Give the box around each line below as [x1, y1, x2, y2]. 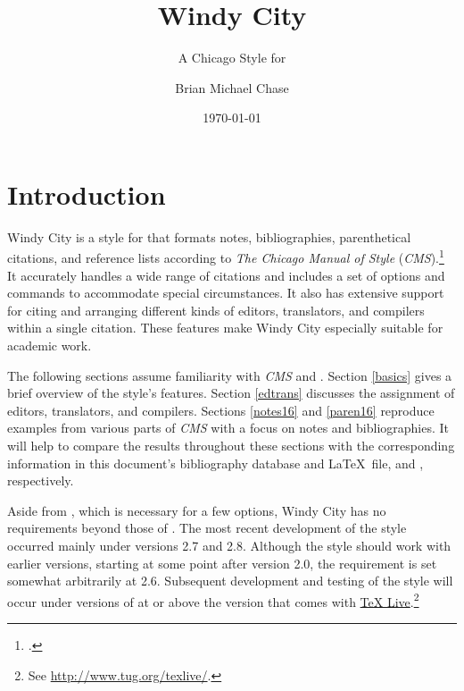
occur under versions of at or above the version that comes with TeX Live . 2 [7, 589, 419, 611]
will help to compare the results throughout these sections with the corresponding [7, 436, 455, 455]
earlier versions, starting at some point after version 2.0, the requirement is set [7, 553, 437, 572]
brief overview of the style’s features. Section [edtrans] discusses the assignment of [7, 383, 455, 402]
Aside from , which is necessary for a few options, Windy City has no [7, 501, 386, 519]
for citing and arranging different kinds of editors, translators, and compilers [7, 300, 425, 319]
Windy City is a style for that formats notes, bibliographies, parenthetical [7, 227, 411, 246]
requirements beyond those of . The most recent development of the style [7, 518, 407, 537]
